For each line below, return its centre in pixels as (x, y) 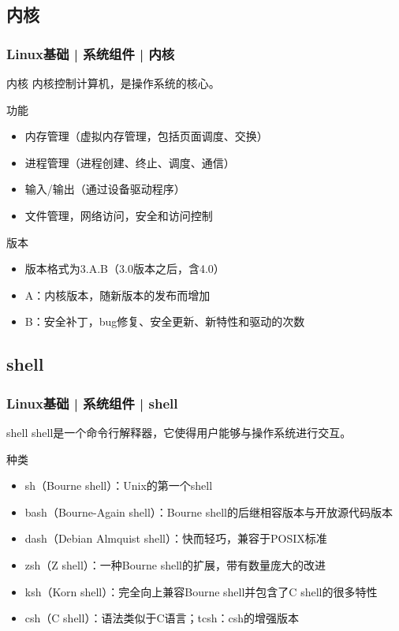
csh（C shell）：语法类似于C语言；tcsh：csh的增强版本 (162, 618)
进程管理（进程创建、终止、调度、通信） (130, 162)
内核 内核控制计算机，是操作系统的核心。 (113, 83)
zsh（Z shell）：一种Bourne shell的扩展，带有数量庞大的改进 (175, 564)
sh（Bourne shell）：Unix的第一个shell (119, 485)
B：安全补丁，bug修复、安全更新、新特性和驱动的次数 (165, 321)
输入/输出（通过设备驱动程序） (105, 189)
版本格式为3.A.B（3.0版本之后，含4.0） (125, 269)
